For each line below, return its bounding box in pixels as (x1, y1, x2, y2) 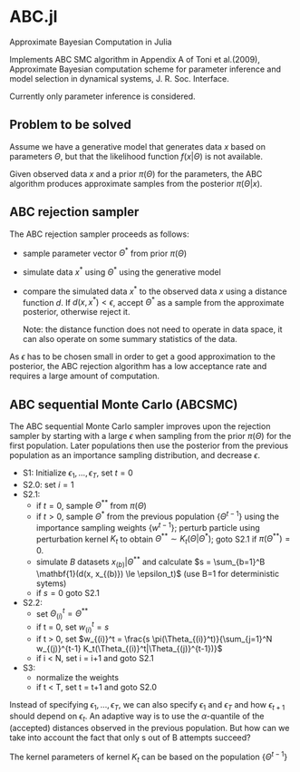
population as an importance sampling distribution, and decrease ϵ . (9, 450, 261, 460)
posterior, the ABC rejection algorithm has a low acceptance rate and (9, 361, 267, 372)
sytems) (35, 578, 67, 589)
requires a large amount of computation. (9, 370, 160, 382)
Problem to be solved (9, 117, 131, 132)
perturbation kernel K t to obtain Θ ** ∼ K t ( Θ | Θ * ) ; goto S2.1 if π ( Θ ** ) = (35, 532, 291, 546)
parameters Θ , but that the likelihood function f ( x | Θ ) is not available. (9, 151, 264, 161)
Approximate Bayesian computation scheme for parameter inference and (9, 64, 282, 74)
